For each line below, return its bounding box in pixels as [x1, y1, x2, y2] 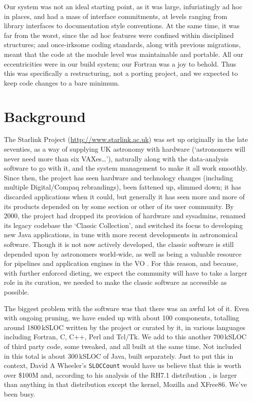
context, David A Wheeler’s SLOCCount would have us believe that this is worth [4, 360, 241, 370]
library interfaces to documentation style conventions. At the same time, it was [4, 20, 240, 31]
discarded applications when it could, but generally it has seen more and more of [4, 192, 245, 202]
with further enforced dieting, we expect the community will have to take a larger [4, 267, 247, 278]
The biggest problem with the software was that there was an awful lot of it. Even [4, 303, 249, 313]
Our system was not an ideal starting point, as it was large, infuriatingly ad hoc [4, 1, 242, 11]
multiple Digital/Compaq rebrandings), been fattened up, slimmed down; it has [4, 182, 241, 192]
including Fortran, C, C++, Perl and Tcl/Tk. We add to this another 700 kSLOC [4, 332, 247, 342]
